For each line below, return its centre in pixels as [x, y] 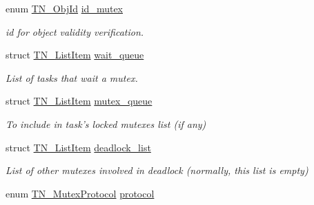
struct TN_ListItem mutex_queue [79, 101]
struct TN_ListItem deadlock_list [78, 147]
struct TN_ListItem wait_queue [75, 55]
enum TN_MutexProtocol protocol [80, 193]
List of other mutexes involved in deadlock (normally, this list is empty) [157, 170]
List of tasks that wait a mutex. [72, 77]
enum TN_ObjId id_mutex [64, 8]
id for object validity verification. [75, 31]
